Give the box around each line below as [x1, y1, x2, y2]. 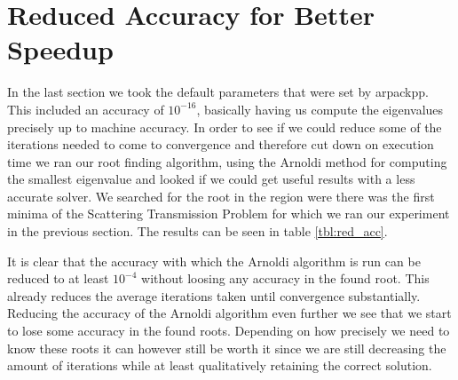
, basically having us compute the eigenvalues [196, 99, 444, 118]
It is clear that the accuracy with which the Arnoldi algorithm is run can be [7, 251, 421, 270]
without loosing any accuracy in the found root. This [141, 269, 430, 288]
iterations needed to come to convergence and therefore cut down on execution [7, 135, 434, 154]
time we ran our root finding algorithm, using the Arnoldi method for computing [7, 152, 447, 170]
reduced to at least [7, 269, 109, 288]
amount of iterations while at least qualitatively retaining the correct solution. [7, 356, 432, 375]
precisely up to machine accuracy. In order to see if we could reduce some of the [7, 117, 442, 136]
